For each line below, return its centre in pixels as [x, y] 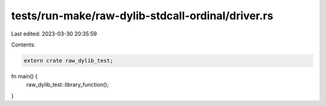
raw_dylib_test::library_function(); [67, 85]
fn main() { [24, 76]
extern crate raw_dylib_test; [69, 61]
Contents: [23, 45]
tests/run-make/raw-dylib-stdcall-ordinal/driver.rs [142, 16]
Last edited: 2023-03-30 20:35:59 [54, 34]
